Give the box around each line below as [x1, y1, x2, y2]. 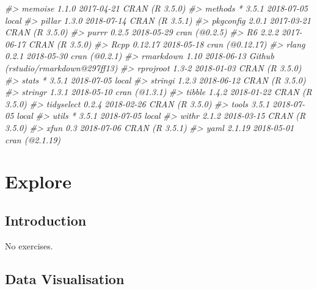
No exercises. [5, 239, 53, 252]
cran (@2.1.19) [5, 133, 61, 146]
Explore [5, 169, 72, 194]
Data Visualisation [5, 269, 125, 288]
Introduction [5, 210, 87, 229]
